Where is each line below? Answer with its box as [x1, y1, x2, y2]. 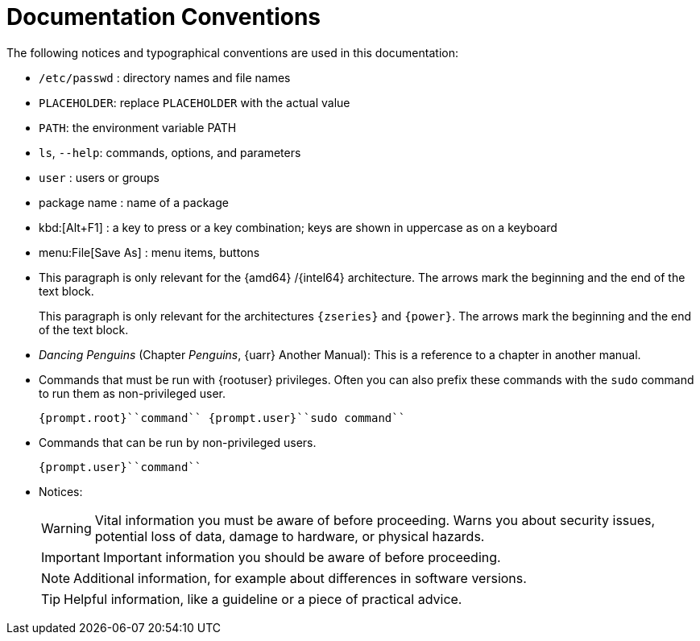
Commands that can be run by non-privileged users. [39, 435, 317, 449]
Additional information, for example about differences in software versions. [73, 569, 527, 586]
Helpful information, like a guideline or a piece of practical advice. [64, 590, 462, 607]
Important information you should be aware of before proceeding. [102, 548, 501, 565]
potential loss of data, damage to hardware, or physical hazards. [94, 527, 485, 544]
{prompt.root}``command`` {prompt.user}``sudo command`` [39, 411, 406, 424]
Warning [41, 519, 92, 536]
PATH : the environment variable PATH [39, 120, 237, 134]
